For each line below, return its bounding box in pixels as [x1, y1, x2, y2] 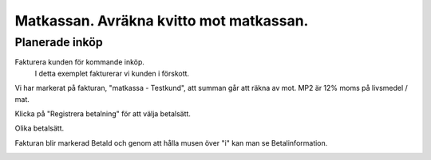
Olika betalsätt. [14, 123, 65, 133]
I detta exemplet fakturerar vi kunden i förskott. [34, 68, 190, 78]
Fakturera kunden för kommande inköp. [14, 57, 145, 67]
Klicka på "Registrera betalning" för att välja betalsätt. [14, 108, 192, 119]
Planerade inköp [14, 35, 103, 49]
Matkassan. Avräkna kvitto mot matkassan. [14, 12, 309, 29]
